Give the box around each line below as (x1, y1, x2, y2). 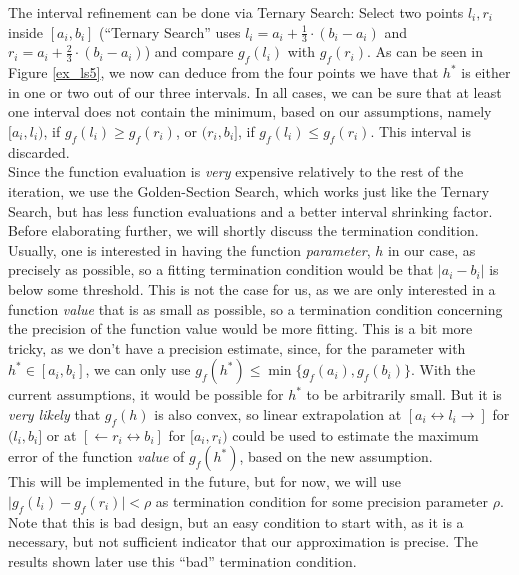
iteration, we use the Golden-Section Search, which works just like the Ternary (8, 180, 490, 201)
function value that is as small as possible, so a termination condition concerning (8, 298, 503, 319)
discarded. (8, 141, 70, 162)
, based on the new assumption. (239, 446, 433, 467)
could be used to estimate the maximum (232, 424, 479, 445)
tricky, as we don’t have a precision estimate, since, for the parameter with (8, 337, 466, 358)
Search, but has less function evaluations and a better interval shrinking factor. (8, 200, 493, 221)
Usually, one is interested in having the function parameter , (8, 239, 371, 260)
